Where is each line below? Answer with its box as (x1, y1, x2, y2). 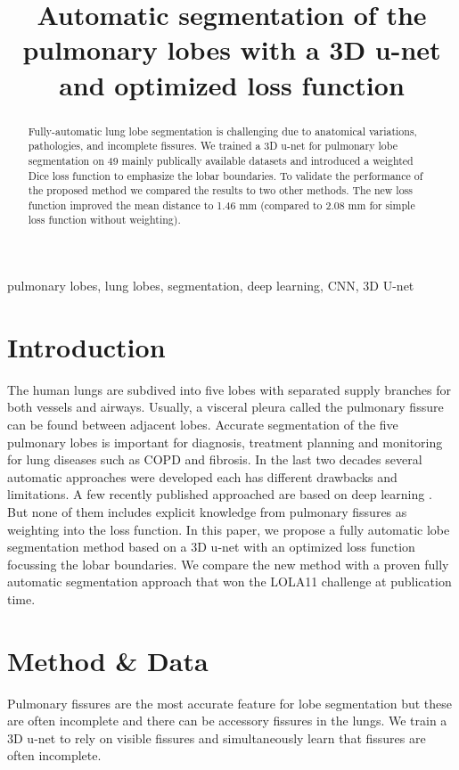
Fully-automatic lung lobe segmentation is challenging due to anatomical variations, (28, 123, 417, 138)
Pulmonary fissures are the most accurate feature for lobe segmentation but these (7, 693, 453, 712)
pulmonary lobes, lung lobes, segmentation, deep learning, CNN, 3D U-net (7, 276, 414, 295)
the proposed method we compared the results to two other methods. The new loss (28, 183, 413, 198)
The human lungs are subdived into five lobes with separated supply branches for (7, 380, 452, 398)
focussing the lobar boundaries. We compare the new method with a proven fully (7, 554, 449, 573)
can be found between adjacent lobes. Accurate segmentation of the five (7, 415, 398, 434)
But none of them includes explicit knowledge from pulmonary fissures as (7, 503, 407, 521)
